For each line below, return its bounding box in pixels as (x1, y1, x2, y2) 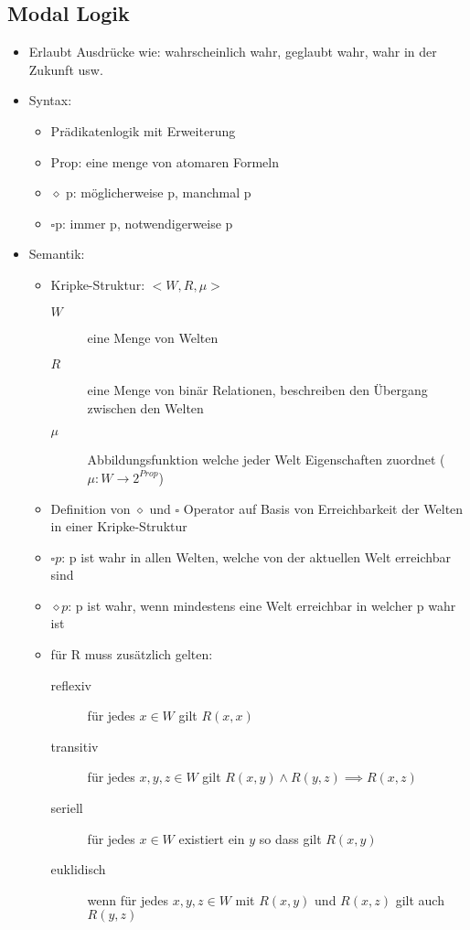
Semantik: (28, 244, 85, 263)
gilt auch (395, 890, 444, 909)
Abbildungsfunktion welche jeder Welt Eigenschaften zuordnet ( (87, 450, 445, 469)
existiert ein (178, 828, 245, 848)
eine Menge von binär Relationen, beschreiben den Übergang (87, 380, 428, 400)
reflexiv (50, 675, 91, 694)
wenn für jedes (87, 890, 168, 909)
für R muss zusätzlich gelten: (50, 645, 213, 664)
